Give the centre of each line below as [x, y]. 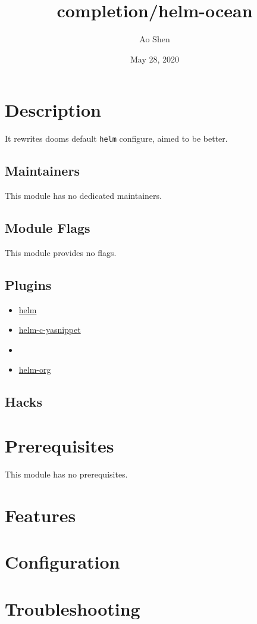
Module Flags [48, 228]
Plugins [28, 284]
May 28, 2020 [155, 59]
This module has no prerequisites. [66, 474]
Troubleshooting [73, 608]
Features [40, 515]
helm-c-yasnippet [50, 330]
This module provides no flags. [61, 252]
